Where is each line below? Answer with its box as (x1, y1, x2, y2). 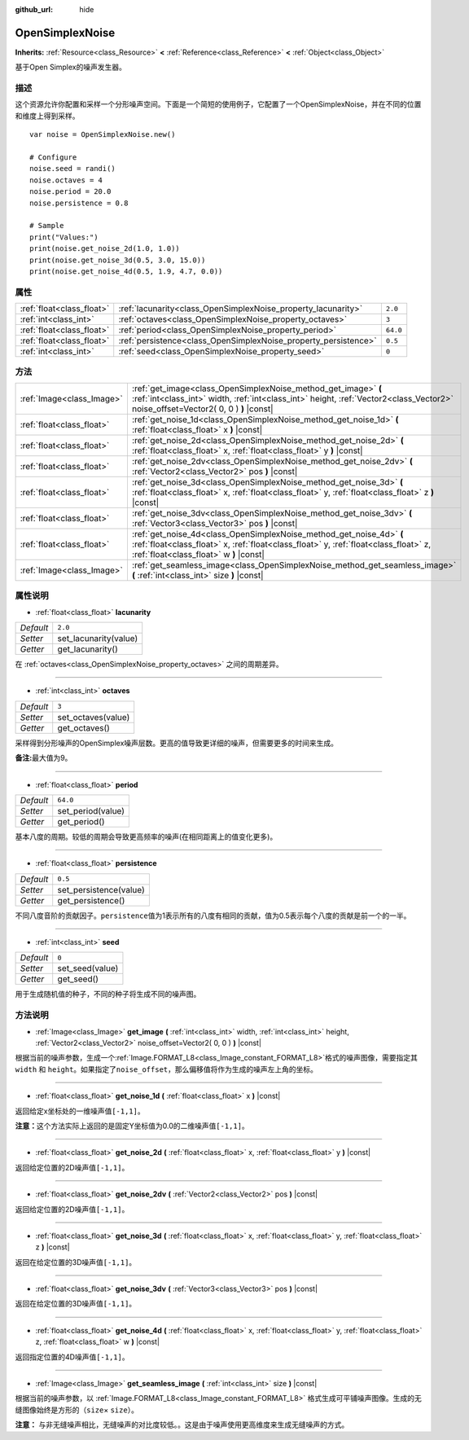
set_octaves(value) (57, 711, 130, 722)
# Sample (29, 221, 64, 230)
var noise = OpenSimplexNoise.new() (29, 130, 176, 139)
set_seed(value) (57, 963, 119, 974)
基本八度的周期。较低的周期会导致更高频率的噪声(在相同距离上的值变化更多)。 (15, 832, 278, 841)
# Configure (29, 153, 77, 162)
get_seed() (57, 973, 99, 985)
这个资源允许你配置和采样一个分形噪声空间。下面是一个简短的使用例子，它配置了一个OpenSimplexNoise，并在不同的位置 (15, 99, 422, 109)
